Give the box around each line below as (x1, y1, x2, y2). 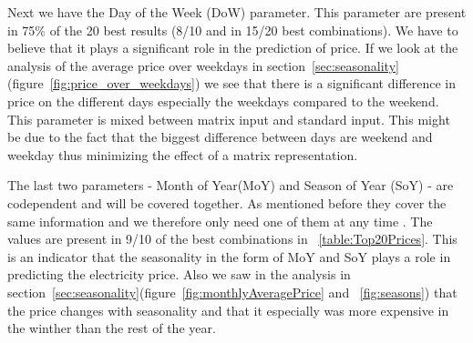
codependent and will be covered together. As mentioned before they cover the (7, 193, 447, 212)
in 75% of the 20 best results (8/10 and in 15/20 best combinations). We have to (7, 20, 458, 39)
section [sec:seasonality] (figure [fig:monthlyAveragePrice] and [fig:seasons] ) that (7, 282, 458, 301)
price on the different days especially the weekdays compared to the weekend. (7, 91, 439, 110)
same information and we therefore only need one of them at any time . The (7, 211, 433, 230)
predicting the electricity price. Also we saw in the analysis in (7, 265, 351, 284)
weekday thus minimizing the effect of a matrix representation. (7, 145, 358, 164)
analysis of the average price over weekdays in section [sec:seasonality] (7, 55, 399, 75)
